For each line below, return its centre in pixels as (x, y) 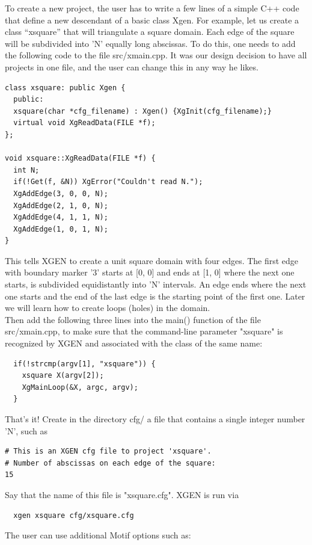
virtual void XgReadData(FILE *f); (84, 123)
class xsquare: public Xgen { (65, 88)
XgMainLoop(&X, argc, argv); (80, 387)
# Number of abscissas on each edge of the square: (110, 463)
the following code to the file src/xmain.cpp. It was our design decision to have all (156, 55)
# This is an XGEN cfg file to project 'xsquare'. (108, 451)
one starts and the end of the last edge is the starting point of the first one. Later (155, 296)
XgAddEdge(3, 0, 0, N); (61, 193)
